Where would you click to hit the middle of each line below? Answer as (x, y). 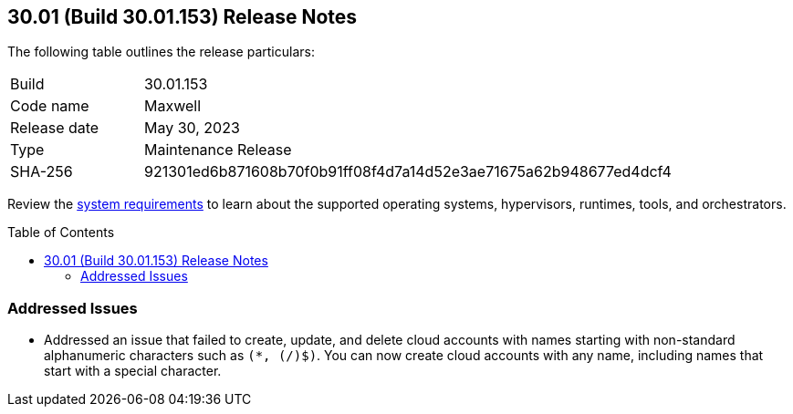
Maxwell (172, 106)
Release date (55, 128)
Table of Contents (61, 233)
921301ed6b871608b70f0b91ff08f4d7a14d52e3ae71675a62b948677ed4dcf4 (407, 172)
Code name (50, 106)
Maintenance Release (218, 150)
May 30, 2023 (192, 128)
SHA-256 (42, 172)
